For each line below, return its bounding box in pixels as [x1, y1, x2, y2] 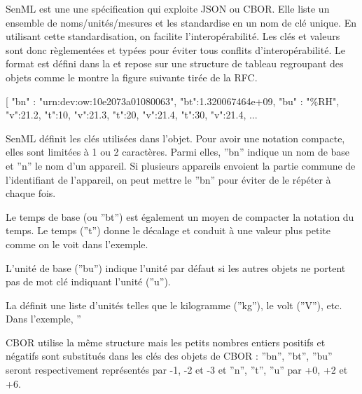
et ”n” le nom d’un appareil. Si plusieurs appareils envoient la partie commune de [6, 158, 356, 172]
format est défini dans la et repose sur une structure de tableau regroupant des [6, 56, 344, 71]
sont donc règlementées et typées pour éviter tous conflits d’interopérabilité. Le [6, 42, 345, 57]
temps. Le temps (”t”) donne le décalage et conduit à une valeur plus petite [6, 223, 330, 238]
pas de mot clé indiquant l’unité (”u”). [6, 274, 171, 289]
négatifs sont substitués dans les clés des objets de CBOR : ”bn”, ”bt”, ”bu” [6, 348, 333, 363]
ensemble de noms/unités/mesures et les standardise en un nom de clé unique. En [6, 15, 356, 29]
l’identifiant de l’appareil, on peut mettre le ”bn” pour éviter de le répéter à [6, 172, 331, 186]
